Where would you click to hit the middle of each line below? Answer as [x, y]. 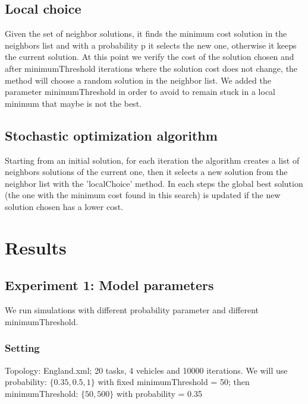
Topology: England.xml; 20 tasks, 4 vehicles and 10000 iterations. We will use [146, 370]
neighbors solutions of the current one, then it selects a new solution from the [146, 172]
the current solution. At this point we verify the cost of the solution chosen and [150, 57]
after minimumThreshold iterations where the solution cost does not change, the [151, 68]
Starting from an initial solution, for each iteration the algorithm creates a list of [152, 160]
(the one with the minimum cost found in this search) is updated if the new [143, 195]
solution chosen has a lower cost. [64, 206]
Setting [22, 348]
